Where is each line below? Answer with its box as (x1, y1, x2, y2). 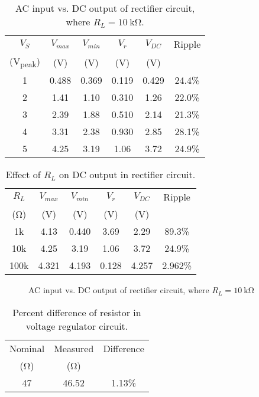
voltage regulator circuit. (25, 319, 128, 333)
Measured (54, 341, 94, 355)
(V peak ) (9, 54, 40, 70)
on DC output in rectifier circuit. (59, 168, 196, 182)
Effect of (5, 168, 41, 182)
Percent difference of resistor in (12, 305, 141, 319)
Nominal (9, 341, 45, 355)
